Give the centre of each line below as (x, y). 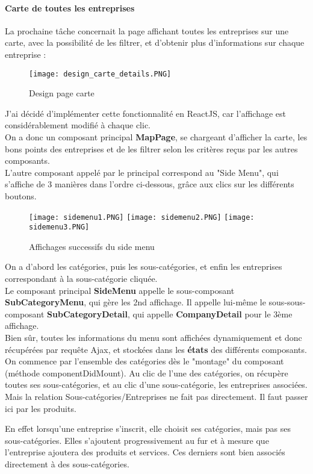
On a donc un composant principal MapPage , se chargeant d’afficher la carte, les (156, 137)
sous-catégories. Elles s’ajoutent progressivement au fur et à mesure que (137, 440)
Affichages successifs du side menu (92, 246)
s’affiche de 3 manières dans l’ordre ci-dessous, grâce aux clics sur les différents (150, 184)
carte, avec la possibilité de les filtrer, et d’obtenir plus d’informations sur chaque (155, 42)
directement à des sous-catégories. (67, 463)
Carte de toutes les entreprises (70, 8)
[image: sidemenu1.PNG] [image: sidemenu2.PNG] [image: (142, 217)
